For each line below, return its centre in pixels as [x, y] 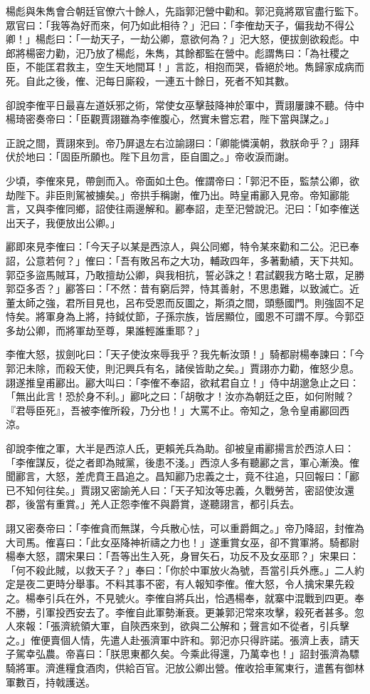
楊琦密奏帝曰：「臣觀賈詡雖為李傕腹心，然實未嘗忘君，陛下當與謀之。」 [170, 119]
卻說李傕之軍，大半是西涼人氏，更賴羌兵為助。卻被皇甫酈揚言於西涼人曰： [180, 448]
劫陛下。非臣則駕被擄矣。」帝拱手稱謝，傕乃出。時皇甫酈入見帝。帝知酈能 [178, 194]
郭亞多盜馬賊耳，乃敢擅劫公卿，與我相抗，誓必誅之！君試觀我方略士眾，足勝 [185, 274]
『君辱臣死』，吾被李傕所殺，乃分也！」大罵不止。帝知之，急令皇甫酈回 [173, 410]
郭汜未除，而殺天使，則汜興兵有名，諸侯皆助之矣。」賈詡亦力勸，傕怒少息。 [183, 368]
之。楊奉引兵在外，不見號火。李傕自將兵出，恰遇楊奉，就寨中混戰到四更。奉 [185, 597]
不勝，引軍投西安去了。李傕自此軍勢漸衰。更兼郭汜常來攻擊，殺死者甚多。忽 [185, 612]
